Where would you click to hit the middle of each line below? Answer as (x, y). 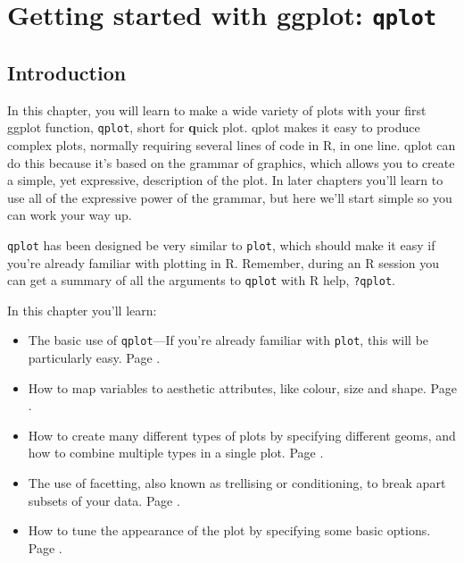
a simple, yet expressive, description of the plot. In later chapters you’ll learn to (225, 180)
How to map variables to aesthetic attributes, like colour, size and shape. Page (242, 387)
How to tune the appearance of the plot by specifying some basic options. (229, 530)
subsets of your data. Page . (104, 500)
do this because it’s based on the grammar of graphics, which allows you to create (231, 162)
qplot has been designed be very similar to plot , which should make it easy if (221, 244)
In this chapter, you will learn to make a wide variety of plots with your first (217, 109)
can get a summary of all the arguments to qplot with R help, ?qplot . (201, 280)
